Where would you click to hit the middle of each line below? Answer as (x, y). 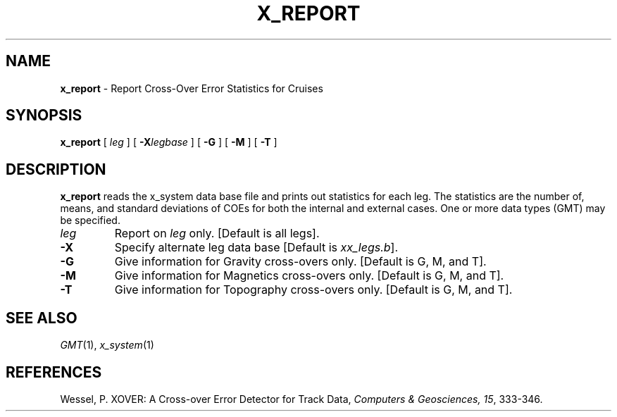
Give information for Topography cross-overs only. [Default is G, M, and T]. (313, 290)
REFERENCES (54, 372)
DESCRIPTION (56, 169)
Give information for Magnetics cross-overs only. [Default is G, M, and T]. (309, 276)
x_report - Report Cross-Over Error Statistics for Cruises (192, 88)
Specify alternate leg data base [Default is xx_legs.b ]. (256, 248)
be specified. (90, 220)
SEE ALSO (42, 318)
